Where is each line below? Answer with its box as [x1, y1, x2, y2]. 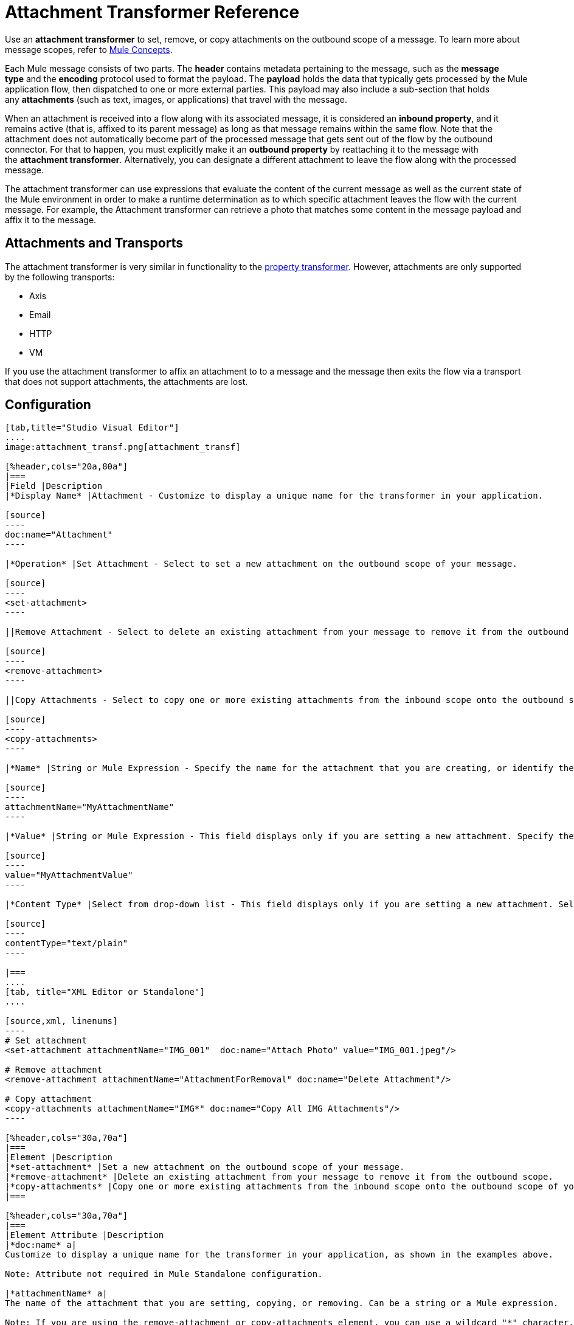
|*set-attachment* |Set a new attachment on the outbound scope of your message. [5, 1162, 405, 1172]
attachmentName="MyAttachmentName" [5, 802, 175, 812]
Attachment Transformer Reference [5, 2, 300, 22]
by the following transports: [5, 271, 115, 282]
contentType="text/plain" [5, 938, 128, 949]
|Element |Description [5, 1152, 113, 1163]
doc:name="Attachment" [5, 530, 113, 540]
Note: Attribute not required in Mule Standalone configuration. [5, 1269, 323, 1279]
